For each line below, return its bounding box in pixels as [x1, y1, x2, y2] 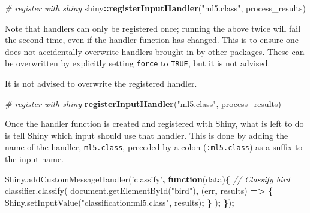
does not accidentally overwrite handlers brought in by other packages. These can [5, 45, 305, 57]
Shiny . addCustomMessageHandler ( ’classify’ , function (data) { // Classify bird [5, 172, 290, 185]
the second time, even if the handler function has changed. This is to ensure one [5, 34, 299, 46]
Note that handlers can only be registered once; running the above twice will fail [5, 22, 301, 34]
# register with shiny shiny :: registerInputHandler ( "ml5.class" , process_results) [5, 2, 306, 14]
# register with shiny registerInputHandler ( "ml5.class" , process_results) [5, 97, 281, 109]
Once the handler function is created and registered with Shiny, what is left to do [5, 117, 304, 130]
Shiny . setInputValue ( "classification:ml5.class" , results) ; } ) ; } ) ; [5, 196, 234, 208]
